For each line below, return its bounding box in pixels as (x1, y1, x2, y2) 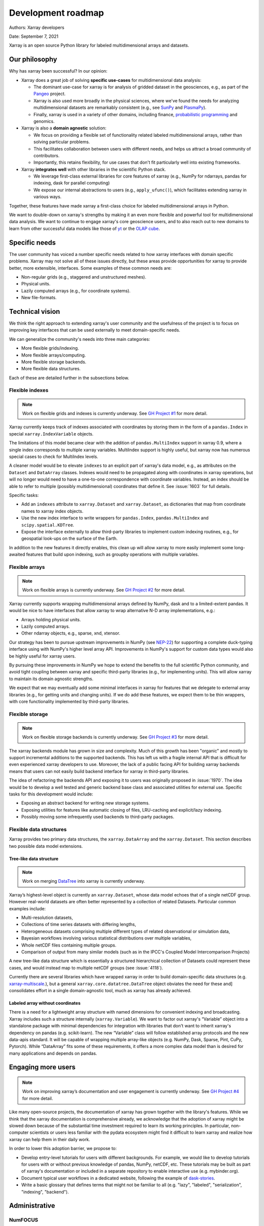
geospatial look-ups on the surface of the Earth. (21, 536, 118, 541)
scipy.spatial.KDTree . (21, 522, 74, 528)
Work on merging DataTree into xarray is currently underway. (22, 878, 145, 884)
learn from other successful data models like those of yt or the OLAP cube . (9, 226, 160, 231)
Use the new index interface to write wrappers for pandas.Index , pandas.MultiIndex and (21, 515, 209, 521)
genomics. (33, 118, 55, 124)
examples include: (9, 905, 46, 912)
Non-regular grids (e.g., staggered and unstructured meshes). (21, 274, 147, 280)
